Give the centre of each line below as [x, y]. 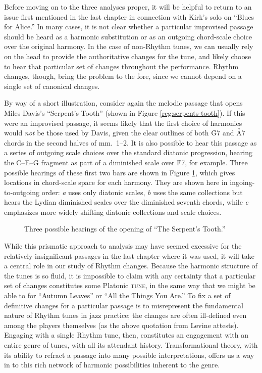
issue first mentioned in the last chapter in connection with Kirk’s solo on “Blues [129, 16]
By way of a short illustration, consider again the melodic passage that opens [123, 103]
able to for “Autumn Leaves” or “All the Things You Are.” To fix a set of [117, 295]
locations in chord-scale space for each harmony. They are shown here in [116, 182]
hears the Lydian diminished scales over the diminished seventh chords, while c [126, 202]
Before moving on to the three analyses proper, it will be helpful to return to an [128, 7]
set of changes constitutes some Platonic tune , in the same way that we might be [130, 285]
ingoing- [242, 182]
